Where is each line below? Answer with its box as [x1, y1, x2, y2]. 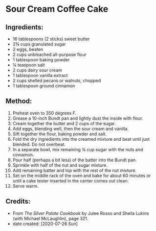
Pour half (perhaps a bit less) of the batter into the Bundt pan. [12, 157, 137, 163]
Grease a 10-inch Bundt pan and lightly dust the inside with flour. [12, 115, 143, 121]
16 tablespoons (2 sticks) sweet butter [12, 36, 90, 42]
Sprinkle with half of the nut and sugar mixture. [12, 162, 108, 168]
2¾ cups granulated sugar [12, 41, 66, 47]
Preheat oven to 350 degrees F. [12, 110, 77, 116]
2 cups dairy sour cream [12, 67, 63, 73]
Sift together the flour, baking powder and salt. [12, 131, 107, 137]
